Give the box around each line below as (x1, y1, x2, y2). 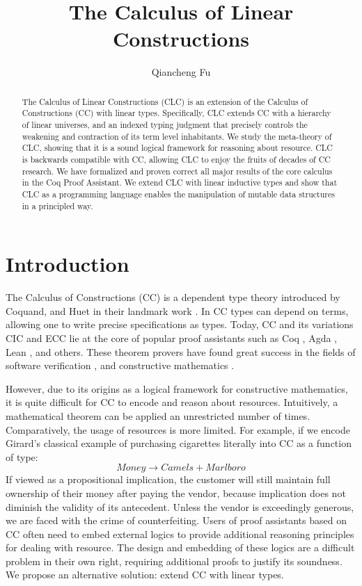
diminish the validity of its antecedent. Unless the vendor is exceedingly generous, (6, 499, 354, 514)
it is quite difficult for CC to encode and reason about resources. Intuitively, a (6, 395, 338, 409)
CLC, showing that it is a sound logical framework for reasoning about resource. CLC (22, 142, 333, 154)
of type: (6, 449, 38, 464)
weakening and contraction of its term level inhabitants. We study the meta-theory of (22, 130, 332, 142)
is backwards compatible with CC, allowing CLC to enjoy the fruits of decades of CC (22, 153, 331, 165)
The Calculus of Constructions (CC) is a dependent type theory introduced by (6, 290, 340, 304)
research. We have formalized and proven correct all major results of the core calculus (22, 165, 333, 177)
